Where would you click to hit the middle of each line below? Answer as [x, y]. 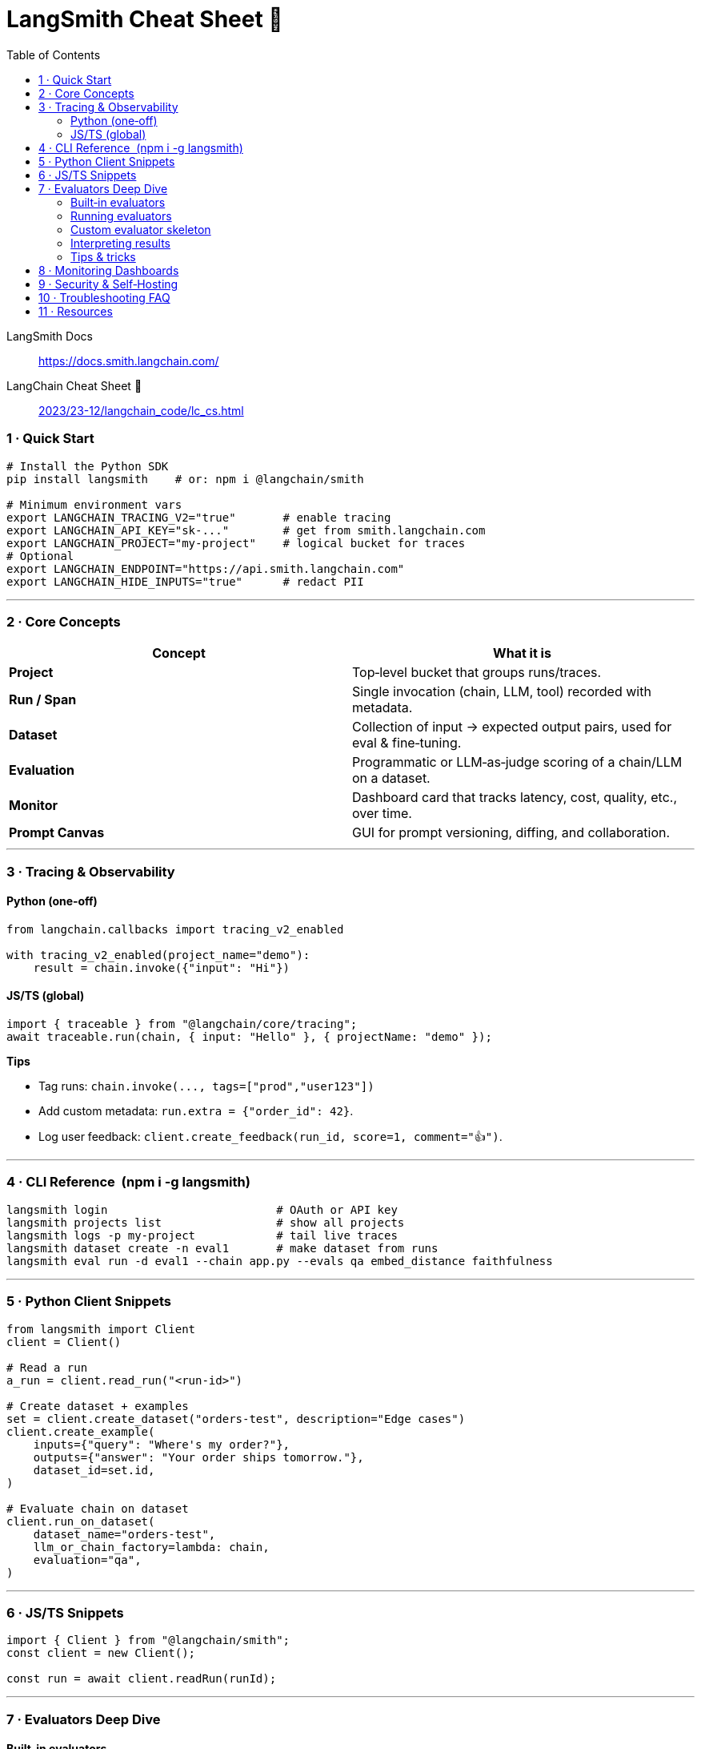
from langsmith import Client [101, 1329]
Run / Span [43, 700]
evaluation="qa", [87, 1560]
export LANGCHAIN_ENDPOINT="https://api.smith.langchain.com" [206, 568]
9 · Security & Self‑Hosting [108, 284]
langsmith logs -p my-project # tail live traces [202, 1235]
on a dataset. [391, 778]
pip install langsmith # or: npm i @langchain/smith [185, 479]
